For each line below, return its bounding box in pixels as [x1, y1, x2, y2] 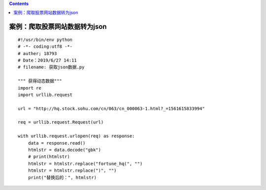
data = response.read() [28, 140, 86, 146]
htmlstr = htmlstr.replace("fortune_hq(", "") [28, 160, 143, 166]
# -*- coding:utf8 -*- [18, 44, 73, 49]
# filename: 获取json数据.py [18, 64, 85, 70]
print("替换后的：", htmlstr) [28, 175, 97, 180]
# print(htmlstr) [28, 154, 70, 159]
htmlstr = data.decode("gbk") [28, 147, 101, 153]
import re [18, 85, 41, 91]
